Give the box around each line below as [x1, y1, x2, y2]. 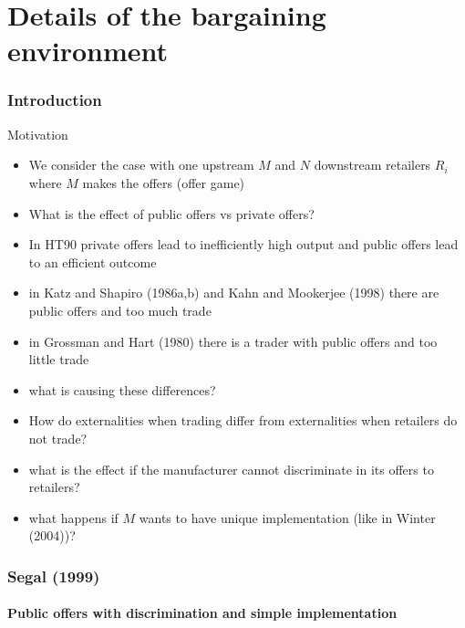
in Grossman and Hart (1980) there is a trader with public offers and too [28, 331, 438, 351]
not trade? [28, 428, 88, 447]
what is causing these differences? [28, 380, 216, 399]
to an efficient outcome [28, 252, 157, 271]
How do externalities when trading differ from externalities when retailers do [28, 411, 458, 430]
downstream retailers [314, 155, 431, 174]
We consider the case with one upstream [28, 155, 254, 174]
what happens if [28, 508, 119, 527]
